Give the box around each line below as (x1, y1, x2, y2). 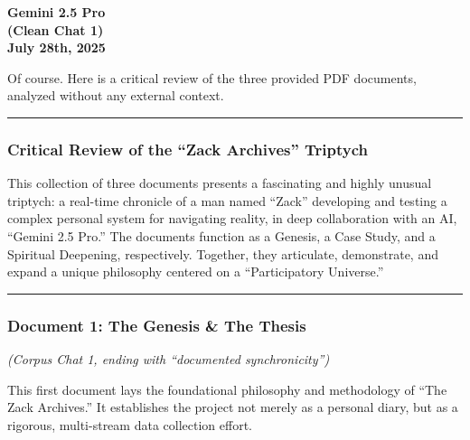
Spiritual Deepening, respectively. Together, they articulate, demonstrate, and (7, 244, 438, 263)
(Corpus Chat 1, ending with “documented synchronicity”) (7, 349, 330, 368)
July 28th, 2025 (7, 38, 106, 57)
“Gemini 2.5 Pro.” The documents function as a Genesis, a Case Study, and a (7, 226, 436, 245)
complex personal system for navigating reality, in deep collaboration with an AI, (7, 209, 457, 228)
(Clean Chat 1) (7, 20, 104, 39)
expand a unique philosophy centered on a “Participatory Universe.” (7, 262, 384, 281)
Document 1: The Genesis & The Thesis (7, 314, 306, 336)
